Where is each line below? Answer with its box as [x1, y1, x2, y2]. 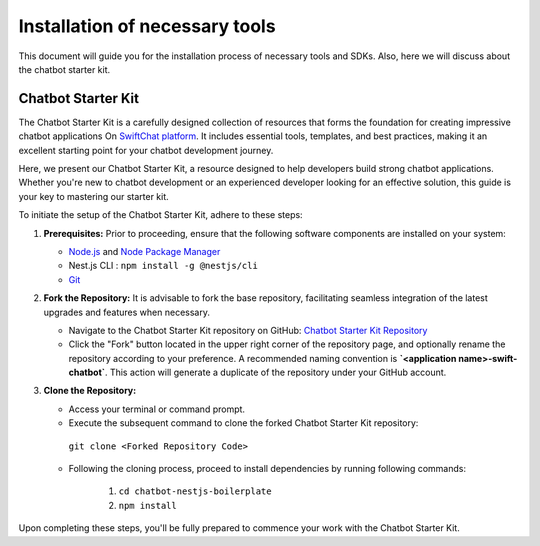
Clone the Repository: [43, 385, 137, 397]
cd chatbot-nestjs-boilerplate [118, 486, 272, 497]
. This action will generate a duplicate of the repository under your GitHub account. [104, 366, 447, 379]
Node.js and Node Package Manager [68, 245, 221, 257]
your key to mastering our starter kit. [18, 190, 169, 202]
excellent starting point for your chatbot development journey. [18, 144, 274, 156]
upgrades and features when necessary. [43, 306, 210, 318]
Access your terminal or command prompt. [68, 403, 245, 415]
